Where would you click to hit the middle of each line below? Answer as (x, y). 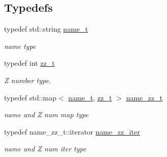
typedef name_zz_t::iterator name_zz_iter (72, 131)
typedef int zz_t (30, 63)
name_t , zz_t (90, 97)
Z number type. (28, 80)
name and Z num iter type (45, 149)
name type (20, 46)
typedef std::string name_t (46, 29)
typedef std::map (30, 97)
